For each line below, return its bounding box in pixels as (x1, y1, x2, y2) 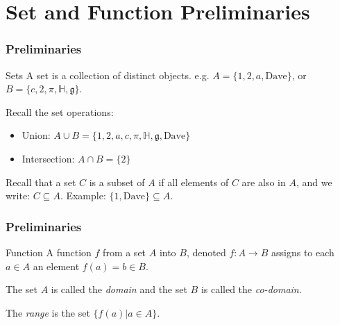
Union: (22, 128, 51, 142)
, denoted (186, 244, 226, 259)
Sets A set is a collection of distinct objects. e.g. (6, 67, 210, 82)
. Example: (60, 188, 106, 203)
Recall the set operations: (6, 104, 114, 119)
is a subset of (89, 174, 145, 189)
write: (6, 188, 31, 203)
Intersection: (22, 151, 75, 165)
